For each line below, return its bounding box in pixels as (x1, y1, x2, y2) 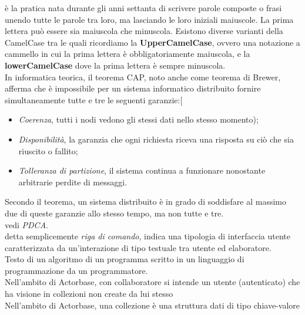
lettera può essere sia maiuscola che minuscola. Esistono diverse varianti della (5, 25, 283, 37)
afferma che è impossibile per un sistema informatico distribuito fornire (5, 82, 261, 94)
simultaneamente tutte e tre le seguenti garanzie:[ (5, 93, 183, 106)
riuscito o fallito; (18, 144, 78, 157)
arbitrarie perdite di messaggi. (18, 175, 128, 188)
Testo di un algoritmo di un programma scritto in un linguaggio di (5, 253, 244, 265)
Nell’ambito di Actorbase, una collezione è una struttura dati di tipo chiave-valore (5, 299, 300, 311)
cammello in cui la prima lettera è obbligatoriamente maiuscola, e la (5, 48, 250, 60)
